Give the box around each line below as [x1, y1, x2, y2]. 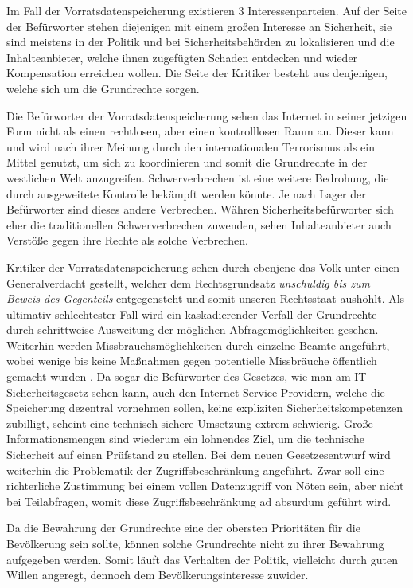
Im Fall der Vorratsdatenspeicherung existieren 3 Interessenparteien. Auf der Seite [6, 2, 407, 18]
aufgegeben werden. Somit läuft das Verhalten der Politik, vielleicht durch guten [6, 551, 399, 567]
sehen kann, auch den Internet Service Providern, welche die [92, 383, 385, 400]
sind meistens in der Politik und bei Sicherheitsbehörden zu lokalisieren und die [6, 33, 395, 50]
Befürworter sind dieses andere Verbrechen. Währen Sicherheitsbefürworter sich [6, 201, 394, 218]
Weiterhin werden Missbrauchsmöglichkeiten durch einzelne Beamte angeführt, [6, 336, 390, 353]
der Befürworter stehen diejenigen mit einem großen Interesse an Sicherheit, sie [6, 18, 392, 34]
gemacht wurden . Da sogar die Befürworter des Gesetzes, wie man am [6, 368, 351, 385]
